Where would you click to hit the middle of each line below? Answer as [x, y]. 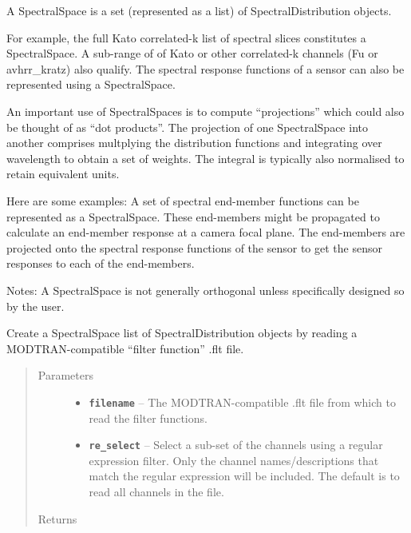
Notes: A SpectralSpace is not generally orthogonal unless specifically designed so [205, 290]
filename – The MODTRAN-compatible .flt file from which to [242, 402]
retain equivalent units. [63, 174]
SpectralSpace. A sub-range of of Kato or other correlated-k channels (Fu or [192, 53]
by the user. [36, 306]
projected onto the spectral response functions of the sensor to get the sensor [194, 247]
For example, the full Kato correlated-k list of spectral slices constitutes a [186, 37]
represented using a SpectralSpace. [91, 84]
